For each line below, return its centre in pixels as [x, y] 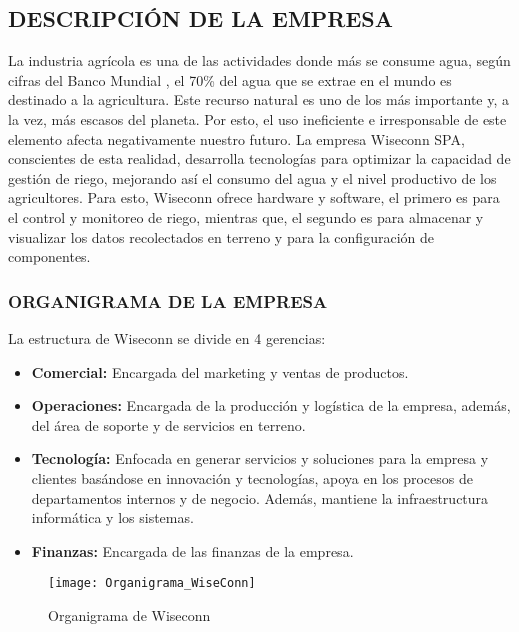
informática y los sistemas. [112, 517]
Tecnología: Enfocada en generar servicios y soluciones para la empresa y [260, 458]
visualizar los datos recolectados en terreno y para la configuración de [221, 236]
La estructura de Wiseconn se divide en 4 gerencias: [167, 337]
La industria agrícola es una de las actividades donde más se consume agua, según [259, 60]
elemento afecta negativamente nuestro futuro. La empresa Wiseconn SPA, [236, 138]
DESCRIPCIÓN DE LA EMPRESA [200, 18]
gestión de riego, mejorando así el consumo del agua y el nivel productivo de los [252, 177]
